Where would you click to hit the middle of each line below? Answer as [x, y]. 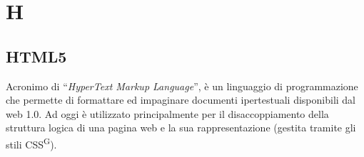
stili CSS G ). [31, 143]
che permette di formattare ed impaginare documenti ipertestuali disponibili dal [181, 100]
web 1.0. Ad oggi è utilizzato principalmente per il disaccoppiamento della [167, 113]
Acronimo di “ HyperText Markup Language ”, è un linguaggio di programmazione [182, 86]
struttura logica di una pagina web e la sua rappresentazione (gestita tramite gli [181, 128]
